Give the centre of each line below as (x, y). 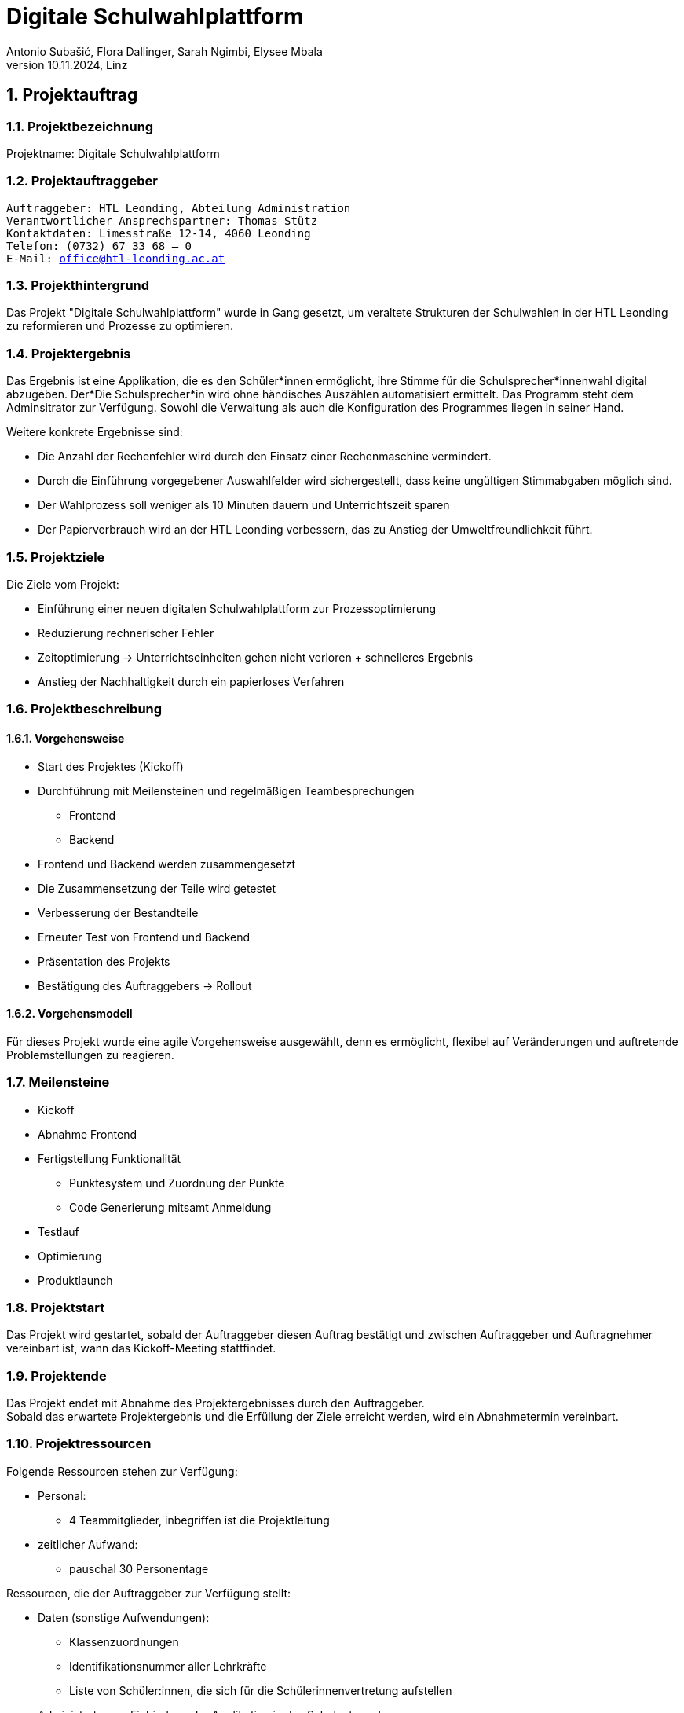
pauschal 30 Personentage (139, 1568)
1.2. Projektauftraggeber (82, 181)
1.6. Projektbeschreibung (84, 709)
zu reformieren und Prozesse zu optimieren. (120, 326)
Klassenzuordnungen (124, 1641)
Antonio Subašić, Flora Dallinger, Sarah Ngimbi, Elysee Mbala (165, 51)
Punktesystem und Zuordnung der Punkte (177, 1183)
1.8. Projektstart (56, 1307)
